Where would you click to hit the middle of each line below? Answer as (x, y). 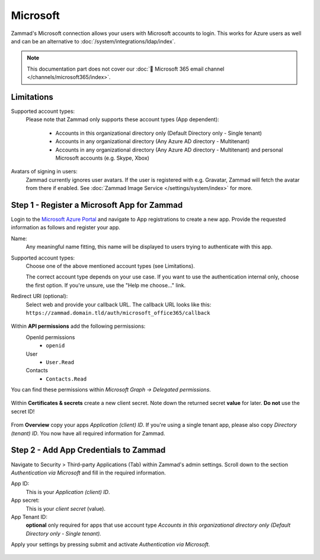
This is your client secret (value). (66, 508)
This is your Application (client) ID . (68, 492)
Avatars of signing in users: (44, 172)
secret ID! (23, 411)
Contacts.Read (66, 379)
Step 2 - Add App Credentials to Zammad (88, 450)
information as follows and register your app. (66, 227)
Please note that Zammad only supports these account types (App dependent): (122, 119)
